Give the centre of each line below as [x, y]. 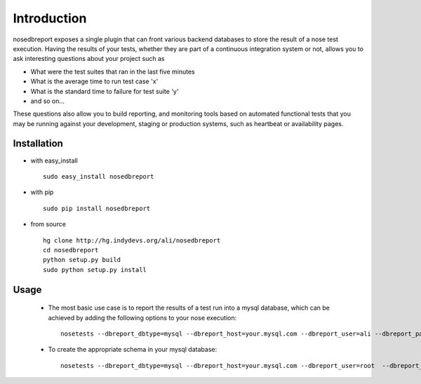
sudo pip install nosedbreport [97, 208]
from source [48, 224]
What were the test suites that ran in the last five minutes [113, 71]
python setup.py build [82, 260]
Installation [38, 144]
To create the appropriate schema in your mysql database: [133, 350]
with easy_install [54, 160]
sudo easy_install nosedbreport [99, 176]
